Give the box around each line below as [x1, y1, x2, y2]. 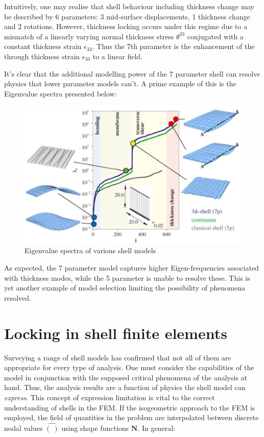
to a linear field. [92, 51, 142, 61]
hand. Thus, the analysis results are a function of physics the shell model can [4, 382, 246, 393]
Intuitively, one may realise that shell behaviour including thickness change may [4, 1, 254, 11]
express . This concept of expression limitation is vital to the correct [4, 392, 215, 402]
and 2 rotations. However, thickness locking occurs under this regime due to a [4, 21, 248, 32]
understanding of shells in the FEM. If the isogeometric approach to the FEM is [4, 402, 255, 412]
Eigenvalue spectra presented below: [4, 88, 117, 99]
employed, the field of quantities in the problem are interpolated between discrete [4, 412, 259, 423]
